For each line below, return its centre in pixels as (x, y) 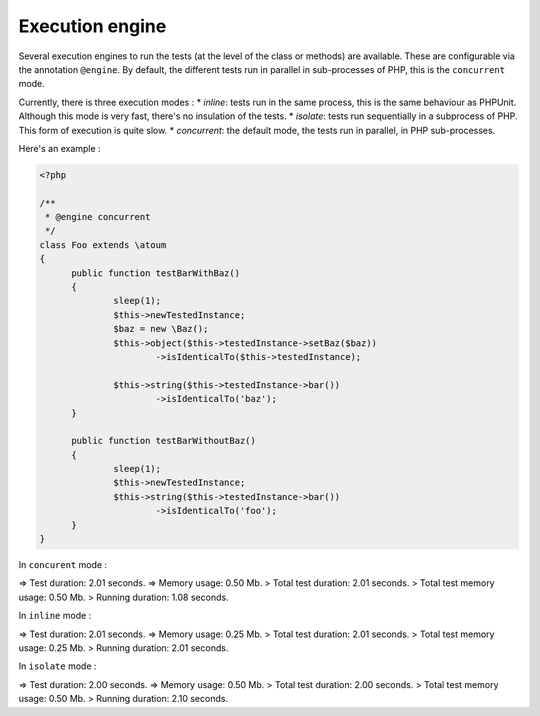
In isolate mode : (57, 666)
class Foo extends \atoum (103, 244)
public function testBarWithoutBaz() (164, 441)
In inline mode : (55, 616)
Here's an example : (59, 148)
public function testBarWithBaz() (155, 273)
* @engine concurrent (98, 217)
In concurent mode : (63, 565)
